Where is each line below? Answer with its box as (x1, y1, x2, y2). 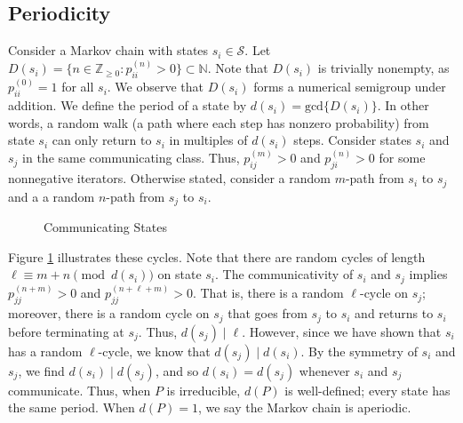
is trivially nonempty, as (317, 59, 450, 77)
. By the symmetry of (300, 341, 418, 360)
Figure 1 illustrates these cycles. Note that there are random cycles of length (8, 247, 426, 266)
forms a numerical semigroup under (253, 77, 446, 96)
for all (61, 77, 94, 96)
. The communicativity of (215, 265, 354, 283)
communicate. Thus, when (8, 380, 151, 399)
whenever (299, 361, 350, 379)
